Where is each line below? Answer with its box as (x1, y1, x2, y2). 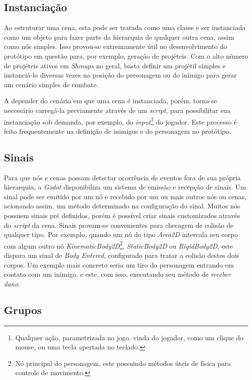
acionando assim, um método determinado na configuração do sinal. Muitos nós (4, 201, 240, 211)
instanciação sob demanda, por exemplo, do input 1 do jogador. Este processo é (4, 115, 237, 127)
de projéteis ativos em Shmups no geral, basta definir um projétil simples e (4, 60, 226, 70)
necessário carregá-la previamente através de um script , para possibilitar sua (4, 105, 231, 115)
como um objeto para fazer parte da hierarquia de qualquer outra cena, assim (4, 32, 234, 42)
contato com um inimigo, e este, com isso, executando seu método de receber (4, 269, 231, 279)
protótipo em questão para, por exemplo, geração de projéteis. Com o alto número (4, 50, 248, 61)
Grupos (4, 302, 42, 317)
